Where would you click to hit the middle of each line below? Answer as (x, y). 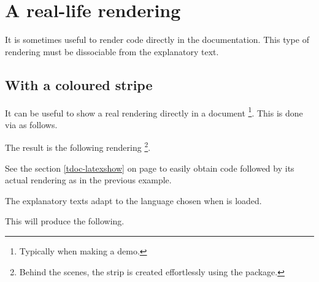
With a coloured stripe (79, 84)
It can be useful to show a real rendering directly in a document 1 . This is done (154, 112)
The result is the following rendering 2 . (78, 147)
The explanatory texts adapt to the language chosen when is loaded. (133, 200)
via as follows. (31, 124)
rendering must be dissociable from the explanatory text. (112, 51)
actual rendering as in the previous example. (88, 180)
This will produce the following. (65, 221)
